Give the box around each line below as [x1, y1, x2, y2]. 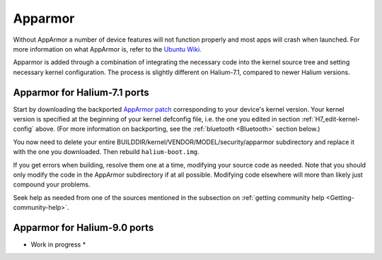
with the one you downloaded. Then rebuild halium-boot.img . [13, 148, 199, 156]
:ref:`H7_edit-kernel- [301, 115, 360, 124]
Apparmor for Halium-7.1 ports [13, 86, 149, 98]
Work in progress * [30, 240, 86, 249]
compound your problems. [13, 180, 91, 189]
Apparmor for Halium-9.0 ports [13, 221, 154, 233]
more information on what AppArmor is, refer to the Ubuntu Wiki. [13, 45, 202, 53]
